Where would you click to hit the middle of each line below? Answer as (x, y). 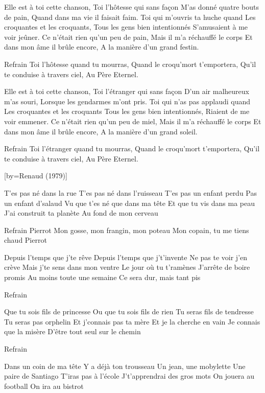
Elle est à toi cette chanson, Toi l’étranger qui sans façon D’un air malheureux (127, 91)
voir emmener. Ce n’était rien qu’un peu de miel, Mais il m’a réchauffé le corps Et (133, 121)
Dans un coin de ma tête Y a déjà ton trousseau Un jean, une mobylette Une (125, 366)
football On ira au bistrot (44, 386)
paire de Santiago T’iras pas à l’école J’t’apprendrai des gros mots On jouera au (129, 376)
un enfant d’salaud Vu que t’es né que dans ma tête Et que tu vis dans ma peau (129, 203)
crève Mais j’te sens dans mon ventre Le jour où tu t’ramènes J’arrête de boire (127, 267)
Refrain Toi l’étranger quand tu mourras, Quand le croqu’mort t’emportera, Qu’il (132, 148)
